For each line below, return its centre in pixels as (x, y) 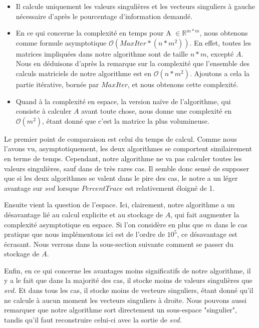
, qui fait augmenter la (205, 214)
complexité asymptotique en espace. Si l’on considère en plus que (104, 224)
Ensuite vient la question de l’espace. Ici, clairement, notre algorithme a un (119, 205)
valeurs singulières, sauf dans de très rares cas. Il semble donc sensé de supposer (127, 168)
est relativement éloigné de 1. (170, 188)
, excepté (220, 53)
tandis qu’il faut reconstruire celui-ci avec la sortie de (86, 319)
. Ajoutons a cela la (220, 73)
